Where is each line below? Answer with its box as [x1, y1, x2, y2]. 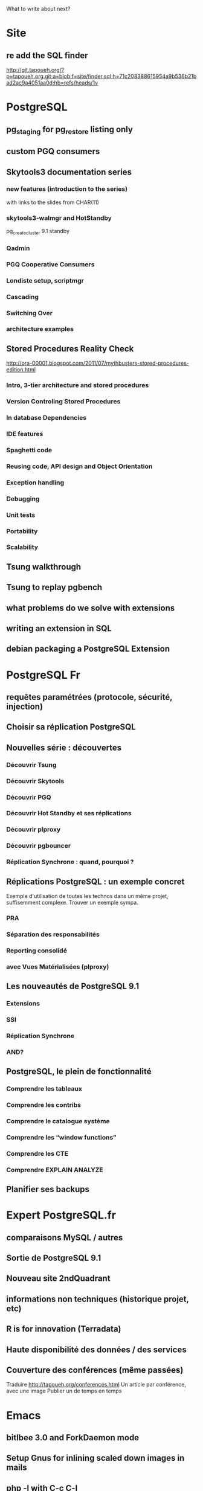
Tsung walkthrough [6, 562, 82, 572]
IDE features [6, 429, 43, 438]
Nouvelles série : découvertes [6, 742, 122, 752]
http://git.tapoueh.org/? [6, 66, 65, 73]
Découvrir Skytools [6, 777, 65, 785]
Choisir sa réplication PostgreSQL [6, 722, 136, 733]
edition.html [6, 366, 36, 373]
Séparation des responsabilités [6, 930, 100, 938]
